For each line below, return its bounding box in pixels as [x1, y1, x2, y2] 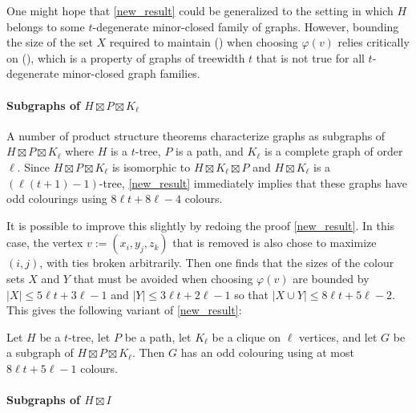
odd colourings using [6, 190, 107, 207]
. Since [17, 158, 50, 175]
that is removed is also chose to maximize [172, 234, 377, 251]
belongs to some [6, 18, 85, 34]
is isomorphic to [111, 158, 191, 175]
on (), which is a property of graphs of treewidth [6, 49, 245, 66]
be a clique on [212, 328, 281, 345]
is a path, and [176, 143, 244, 160]
